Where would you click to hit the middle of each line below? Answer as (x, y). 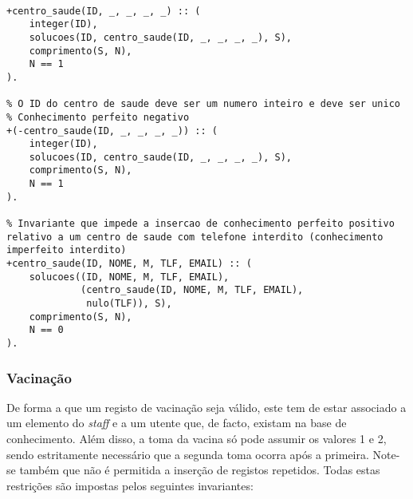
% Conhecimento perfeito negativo (98, 117)
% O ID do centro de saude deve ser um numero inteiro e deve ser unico (203, 104)
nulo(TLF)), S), (129, 304)
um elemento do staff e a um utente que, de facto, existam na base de (177, 423)
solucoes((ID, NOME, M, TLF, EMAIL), (129, 277)
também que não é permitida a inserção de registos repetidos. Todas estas (200, 470)
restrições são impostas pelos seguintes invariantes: (130, 485)
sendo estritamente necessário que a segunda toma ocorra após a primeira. (188, 454)
